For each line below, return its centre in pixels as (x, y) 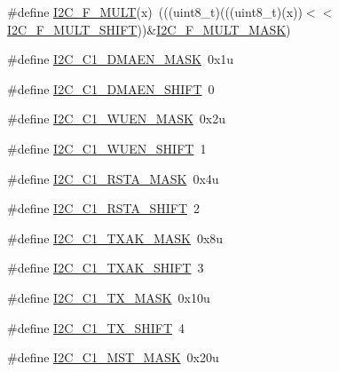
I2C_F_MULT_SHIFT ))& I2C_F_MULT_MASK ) (149, 29)
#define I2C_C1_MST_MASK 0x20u (113, 357)
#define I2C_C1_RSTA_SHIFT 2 (104, 208)
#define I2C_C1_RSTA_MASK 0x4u (113, 178)
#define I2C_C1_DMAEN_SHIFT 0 (111, 88)
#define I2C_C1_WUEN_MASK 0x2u (117, 119)
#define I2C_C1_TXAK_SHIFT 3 (106, 268)
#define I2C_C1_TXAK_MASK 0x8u (115, 237)
